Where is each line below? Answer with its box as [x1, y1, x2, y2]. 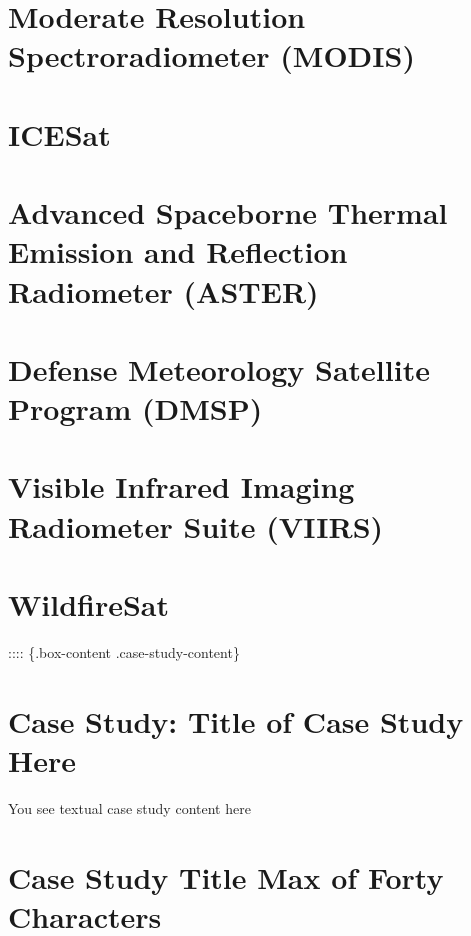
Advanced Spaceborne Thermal [8, 192, 448, 233]
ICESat [8, 113, 111, 154]
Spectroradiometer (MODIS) [8, 35, 415, 76]
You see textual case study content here [8, 797, 251, 818]
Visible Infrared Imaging [8, 466, 355, 507]
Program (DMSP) [8, 388, 263, 429]
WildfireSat [8, 584, 170, 624]
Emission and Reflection [8, 231, 348, 272]
